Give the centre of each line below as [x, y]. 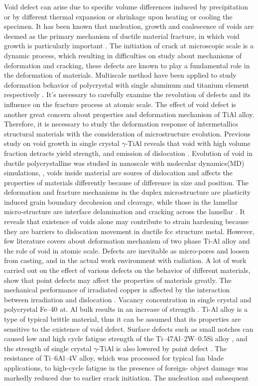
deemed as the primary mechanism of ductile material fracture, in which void [122, 36]
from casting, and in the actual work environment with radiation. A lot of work [125, 260]
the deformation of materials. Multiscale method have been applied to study [120, 75]
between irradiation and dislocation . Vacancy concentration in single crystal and [128, 299]
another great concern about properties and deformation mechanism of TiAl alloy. [129, 114]
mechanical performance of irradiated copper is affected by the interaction [117, 290]
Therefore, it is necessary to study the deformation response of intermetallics [121, 124]
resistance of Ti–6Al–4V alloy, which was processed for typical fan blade [114, 358]
